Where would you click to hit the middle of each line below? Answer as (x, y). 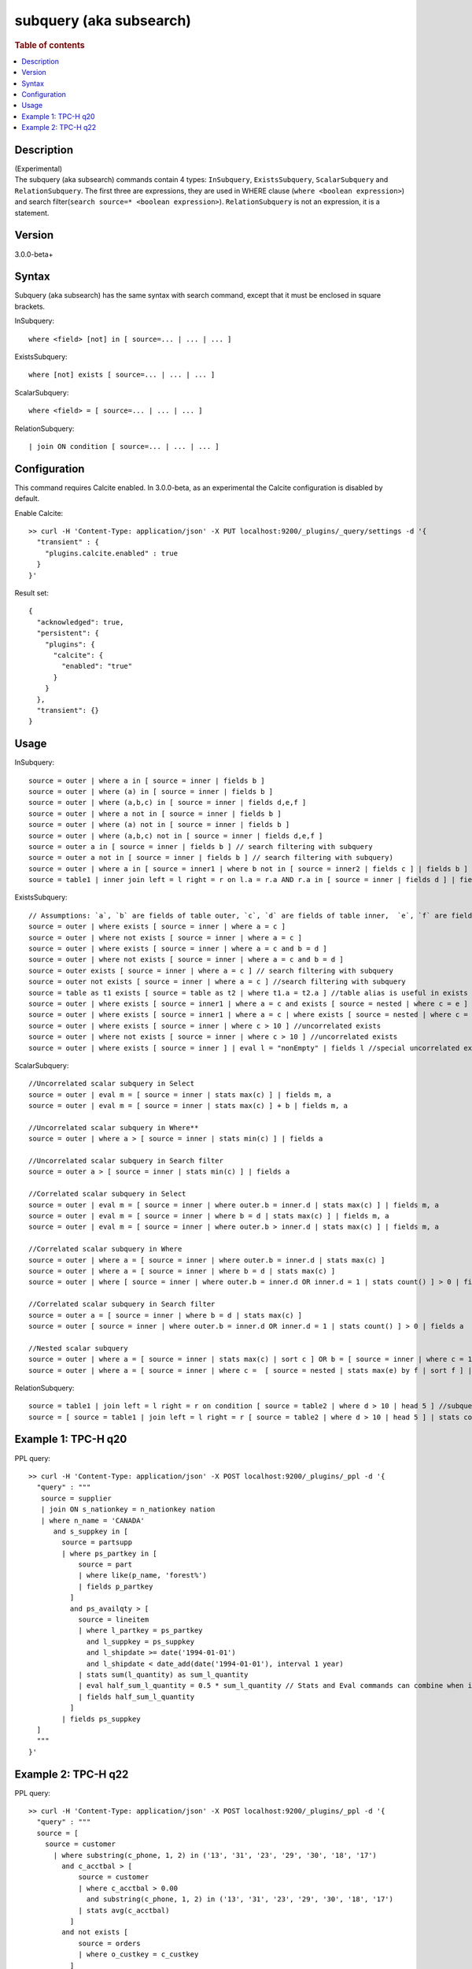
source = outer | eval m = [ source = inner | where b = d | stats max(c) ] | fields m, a (209, 1216)
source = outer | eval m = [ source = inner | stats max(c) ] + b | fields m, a (188, 1106)
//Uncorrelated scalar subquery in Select (112, 1084)
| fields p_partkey (116, 1586)
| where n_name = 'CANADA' (93, 1520)
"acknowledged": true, (80, 622)
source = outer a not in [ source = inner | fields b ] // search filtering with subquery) (211, 858)
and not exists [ (95, 1932)
